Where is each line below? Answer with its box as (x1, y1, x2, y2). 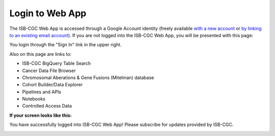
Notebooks (22, 96, 45, 102)
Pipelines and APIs (22, 89, 62, 95)
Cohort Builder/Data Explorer (22, 82, 83, 88)
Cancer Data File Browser (22, 67, 76, 74)
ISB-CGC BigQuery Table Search (22, 60, 91, 66)
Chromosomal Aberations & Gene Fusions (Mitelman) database (22, 74, 154, 81)
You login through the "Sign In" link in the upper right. (9, 42, 122, 48)
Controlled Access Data (22, 103, 72, 109)
